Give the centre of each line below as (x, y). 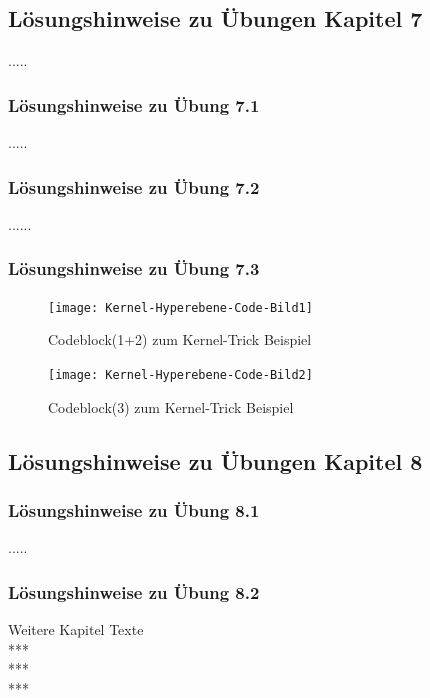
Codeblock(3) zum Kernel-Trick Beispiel (171, 406)
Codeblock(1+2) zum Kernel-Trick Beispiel (180, 339)
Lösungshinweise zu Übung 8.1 (134, 509)
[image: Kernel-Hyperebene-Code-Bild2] (180, 374)
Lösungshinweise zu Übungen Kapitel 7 (215, 18)
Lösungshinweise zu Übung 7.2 (134, 186)
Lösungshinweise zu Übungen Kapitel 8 (215, 460)
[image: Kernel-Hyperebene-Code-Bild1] (180, 307)
